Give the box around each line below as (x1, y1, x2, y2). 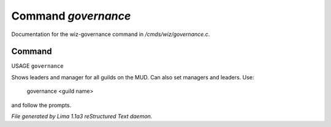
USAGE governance (11, 62, 64, 70)
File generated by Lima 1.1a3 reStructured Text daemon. (11, 113, 153, 120)
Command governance (11, 9, 131, 23)
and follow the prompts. (11, 101, 72, 109)
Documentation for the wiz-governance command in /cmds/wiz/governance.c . (11, 31, 210, 38)
